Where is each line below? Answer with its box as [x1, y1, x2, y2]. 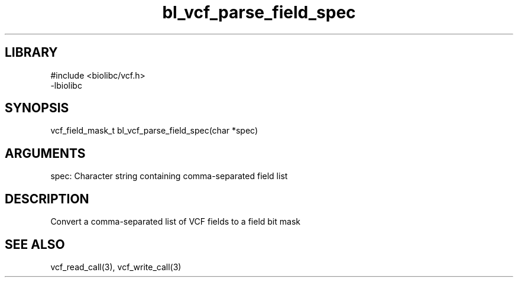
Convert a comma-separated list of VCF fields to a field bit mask [50, 216, 300, 227]
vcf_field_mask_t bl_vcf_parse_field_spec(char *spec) [50, 125, 258, 136]
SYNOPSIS [5, 101, 69, 116]
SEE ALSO [5, 236, 65, 252]
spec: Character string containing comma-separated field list [50, 171, 288, 181]
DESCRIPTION [5, 191, 89, 206]
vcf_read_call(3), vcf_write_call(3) [50, 261, 182, 272]
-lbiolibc [50, 80, 82, 90]
